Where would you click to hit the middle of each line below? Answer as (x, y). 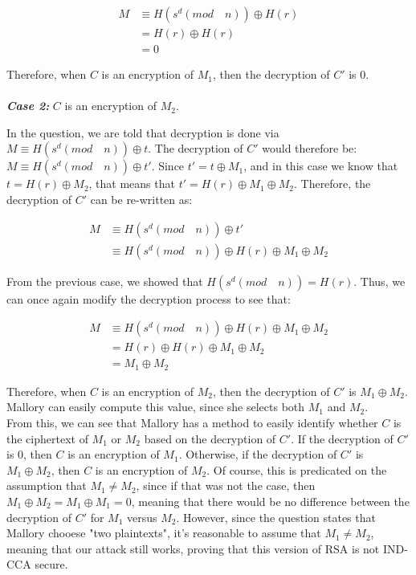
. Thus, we (379, 281)
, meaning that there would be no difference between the (270, 502)
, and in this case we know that (321, 166)
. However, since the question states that (276, 517)
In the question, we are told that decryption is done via (143, 132)
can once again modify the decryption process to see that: (149, 298)
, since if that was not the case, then (226, 485)
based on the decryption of (210, 438)
